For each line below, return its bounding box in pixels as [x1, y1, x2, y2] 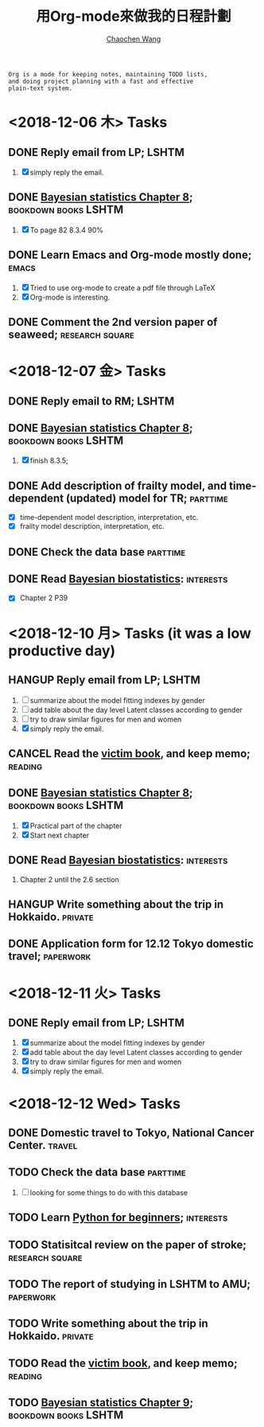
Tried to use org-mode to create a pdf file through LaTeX [29, 283, 215, 292]
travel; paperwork [8, 949, 91, 964]
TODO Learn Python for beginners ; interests [8, 1211, 228, 1225]
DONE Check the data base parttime [8, 545, 186, 558]
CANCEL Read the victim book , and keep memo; [8, 746, 250, 760]
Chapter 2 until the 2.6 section [19, 874, 119, 884]
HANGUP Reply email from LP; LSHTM [8, 674, 201, 687]
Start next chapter [29, 830, 90, 840]
